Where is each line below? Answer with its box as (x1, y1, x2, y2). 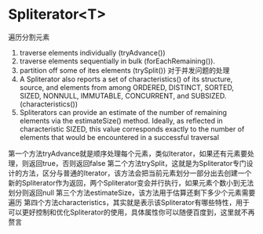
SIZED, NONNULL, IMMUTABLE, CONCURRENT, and (19, 91, 190, 100)
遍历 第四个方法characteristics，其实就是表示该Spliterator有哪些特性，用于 (8, 197, 250, 207)
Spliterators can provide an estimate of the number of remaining (19, 107, 228, 117)
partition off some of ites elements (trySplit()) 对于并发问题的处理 (19, 65, 230, 75)
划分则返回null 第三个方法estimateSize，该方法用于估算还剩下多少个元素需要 (8, 188, 256, 197)
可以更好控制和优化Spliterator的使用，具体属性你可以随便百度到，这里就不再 (8, 207, 255, 217)
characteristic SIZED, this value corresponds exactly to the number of (19, 124, 245, 134)
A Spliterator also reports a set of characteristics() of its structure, (19, 74, 233, 84)
